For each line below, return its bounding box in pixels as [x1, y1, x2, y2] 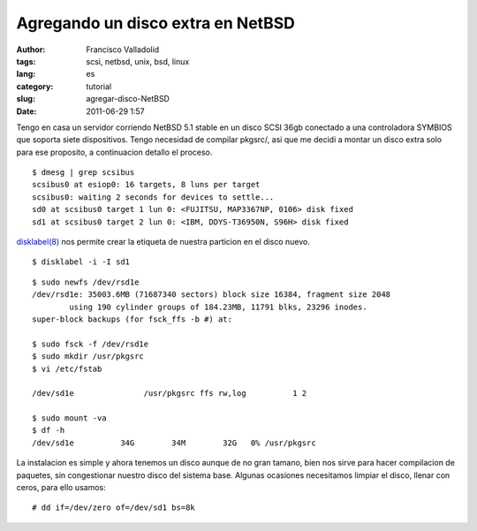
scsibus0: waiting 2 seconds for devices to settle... [32, 192, 275, 202]
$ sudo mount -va [32, 413, 107, 423]
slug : [16, 94, 35, 104]
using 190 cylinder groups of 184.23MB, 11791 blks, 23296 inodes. [69, 301, 367, 312]
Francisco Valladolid [86, 44, 160, 55]
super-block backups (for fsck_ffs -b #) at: [32, 314, 233, 324]
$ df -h [32, 425, 65, 436]
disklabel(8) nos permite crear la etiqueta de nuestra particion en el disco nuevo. [16, 237, 311, 247]
